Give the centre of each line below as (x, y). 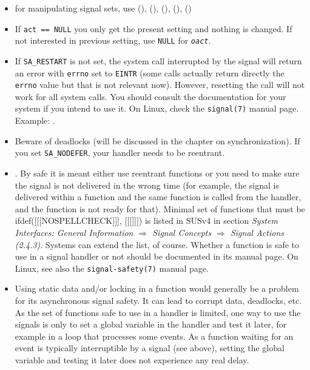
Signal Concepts (182, 232)
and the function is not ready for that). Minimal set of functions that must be (160, 208)
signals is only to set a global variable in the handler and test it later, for (151, 324)
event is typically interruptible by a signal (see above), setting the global (150, 348)
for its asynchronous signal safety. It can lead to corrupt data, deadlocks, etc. (158, 300)
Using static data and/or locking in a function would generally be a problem (157, 288)
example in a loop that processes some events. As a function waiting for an (154, 336)
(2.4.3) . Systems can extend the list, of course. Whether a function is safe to (157, 244)
